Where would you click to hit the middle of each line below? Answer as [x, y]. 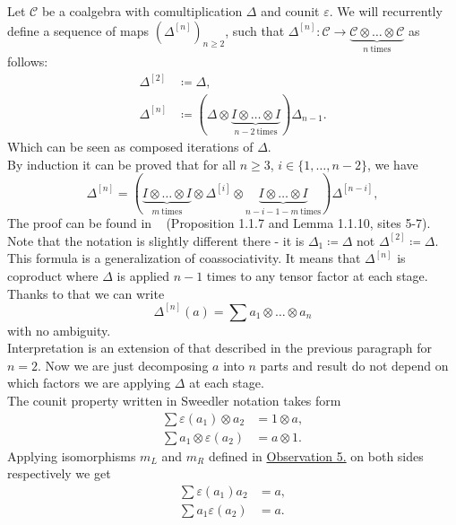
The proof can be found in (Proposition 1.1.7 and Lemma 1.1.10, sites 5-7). [219, 223]
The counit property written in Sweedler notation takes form [174, 400]
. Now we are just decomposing [123, 365]
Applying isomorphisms [72, 455]
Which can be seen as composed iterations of [130, 147]
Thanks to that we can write [86, 293]
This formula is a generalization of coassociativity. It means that [184, 258]
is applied [143, 275]
